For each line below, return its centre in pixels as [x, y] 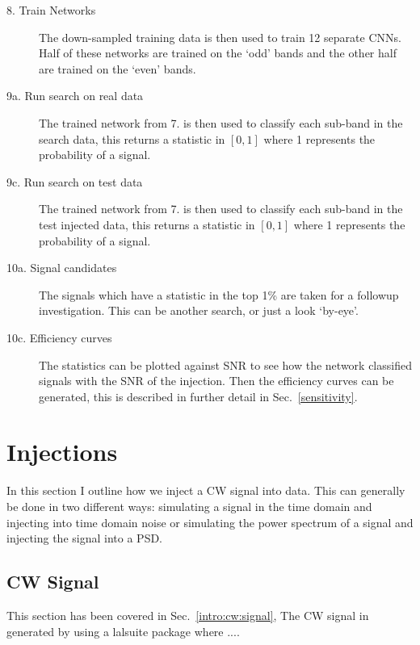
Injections [62, 452]
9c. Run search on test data [75, 181]
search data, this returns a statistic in [132, 138]
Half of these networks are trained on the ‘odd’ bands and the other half [218, 53]
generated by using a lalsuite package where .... [123, 631]
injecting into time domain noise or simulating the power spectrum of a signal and [210, 522]
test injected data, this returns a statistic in [147, 224]
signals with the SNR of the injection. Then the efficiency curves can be [216, 381]
